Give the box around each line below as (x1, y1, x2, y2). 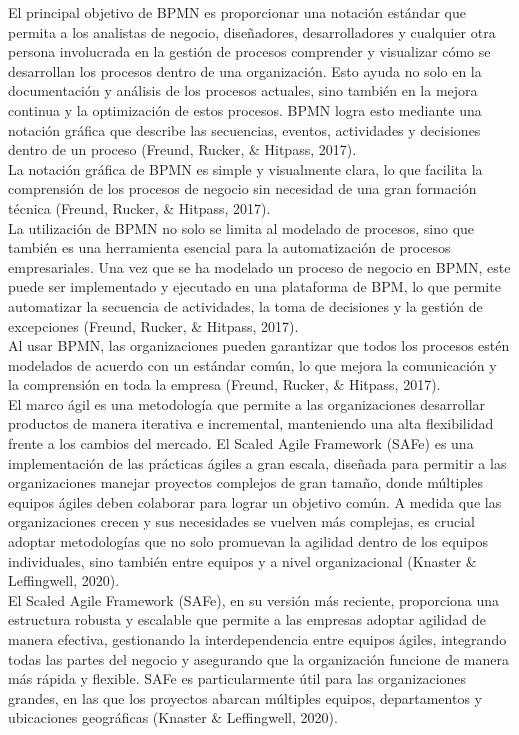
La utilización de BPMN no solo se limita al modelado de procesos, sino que (8, 217, 475, 238)
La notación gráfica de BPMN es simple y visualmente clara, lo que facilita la (8, 158, 483, 179)
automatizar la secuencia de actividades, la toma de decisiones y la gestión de (8, 295, 483, 316)
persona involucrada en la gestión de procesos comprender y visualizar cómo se (8, 41, 491, 62)
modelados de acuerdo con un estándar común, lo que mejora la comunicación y (8, 354, 497, 375)
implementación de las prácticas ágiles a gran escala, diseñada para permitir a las (8, 452, 507, 473)
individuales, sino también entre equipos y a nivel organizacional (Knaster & (8, 550, 477, 571)
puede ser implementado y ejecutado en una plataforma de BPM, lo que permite (8, 276, 501, 297)
